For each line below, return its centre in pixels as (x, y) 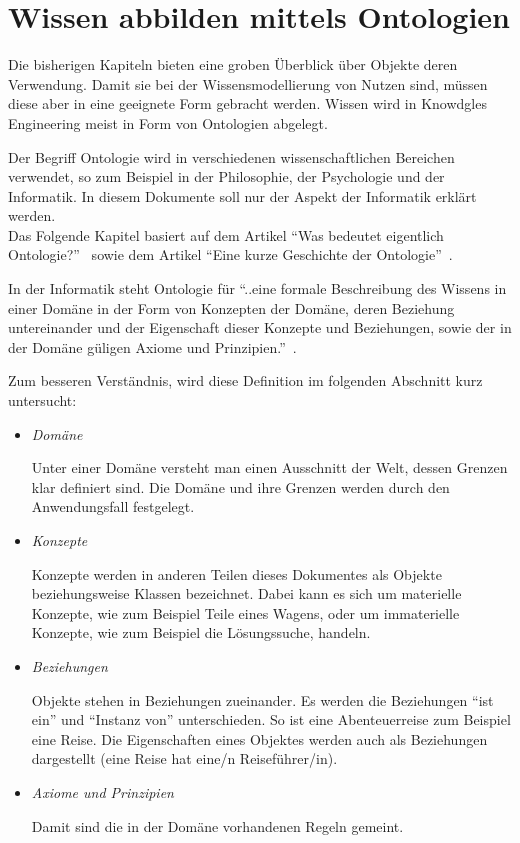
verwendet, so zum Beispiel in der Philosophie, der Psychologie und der (226, 176)
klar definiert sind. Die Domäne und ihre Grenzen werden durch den (240, 486)
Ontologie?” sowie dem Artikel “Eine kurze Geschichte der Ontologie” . (230, 254)
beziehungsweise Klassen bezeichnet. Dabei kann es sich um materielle (246, 593)
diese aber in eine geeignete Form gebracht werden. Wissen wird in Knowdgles (247, 103)
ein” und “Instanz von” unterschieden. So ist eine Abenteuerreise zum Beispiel (271, 719)
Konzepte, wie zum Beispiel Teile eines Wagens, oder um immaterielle (245, 612)
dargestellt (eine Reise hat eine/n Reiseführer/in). (184, 758)
